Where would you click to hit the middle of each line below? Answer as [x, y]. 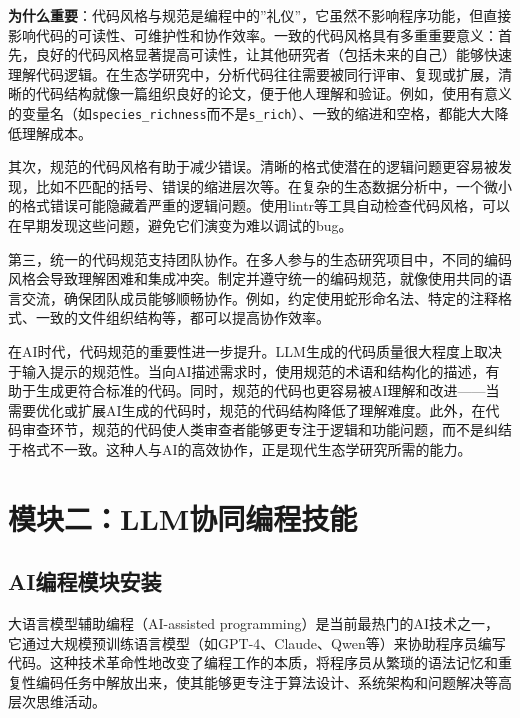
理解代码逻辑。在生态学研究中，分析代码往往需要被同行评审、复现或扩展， [253, 73]
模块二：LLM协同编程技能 [183, 517]
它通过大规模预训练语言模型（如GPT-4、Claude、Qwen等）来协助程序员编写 [257, 642]
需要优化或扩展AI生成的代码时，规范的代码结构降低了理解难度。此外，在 [247, 409]
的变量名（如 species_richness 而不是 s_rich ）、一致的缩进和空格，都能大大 [251, 112]
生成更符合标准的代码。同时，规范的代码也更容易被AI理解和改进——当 [267, 390]
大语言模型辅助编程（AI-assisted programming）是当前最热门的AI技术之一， [254, 623]
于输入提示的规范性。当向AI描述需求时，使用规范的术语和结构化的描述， [247, 370]
